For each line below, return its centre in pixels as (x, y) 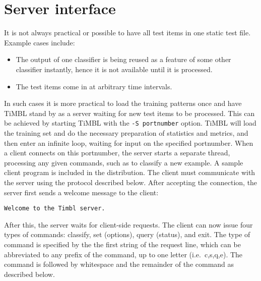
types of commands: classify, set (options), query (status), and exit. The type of (127, 234)
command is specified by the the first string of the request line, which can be (122, 244)
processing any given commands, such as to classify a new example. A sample (124, 162)
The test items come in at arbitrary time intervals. (94, 86)
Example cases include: (40, 42)
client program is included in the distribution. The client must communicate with (130, 172)
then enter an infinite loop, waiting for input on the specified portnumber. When (129, 143)
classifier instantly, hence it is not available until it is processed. (114, 69)
